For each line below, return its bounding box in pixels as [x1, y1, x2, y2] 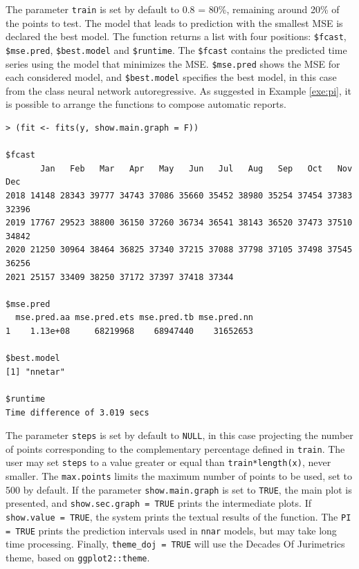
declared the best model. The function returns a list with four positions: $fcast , [6, 29, 347, 44]
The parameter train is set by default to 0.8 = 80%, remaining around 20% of [6, 2, 340, 16]
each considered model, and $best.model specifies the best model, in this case [6, 70, 337, 84]
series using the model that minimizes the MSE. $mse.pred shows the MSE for [6, 56, 340, 71]
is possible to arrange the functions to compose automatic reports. [6, 97, 286, 111]
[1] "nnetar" [6, 366, 65, 377]
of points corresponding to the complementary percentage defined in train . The [6, 441, 345, 456]
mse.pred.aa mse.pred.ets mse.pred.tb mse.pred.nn [15, 313, 253, 323]
